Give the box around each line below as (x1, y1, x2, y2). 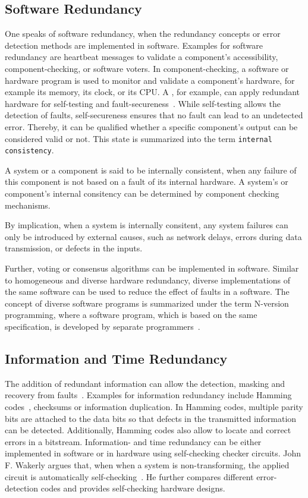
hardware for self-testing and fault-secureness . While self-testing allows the (5, 97, 281, 109)
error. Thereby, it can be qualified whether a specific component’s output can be (5, 120, 298, 133)
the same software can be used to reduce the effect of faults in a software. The (5, 285, 290, 298)
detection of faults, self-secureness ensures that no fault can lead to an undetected (5, 109, 303, 121)
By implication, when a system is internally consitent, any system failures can (5, 219, 288, 231)
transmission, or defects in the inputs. (5, 242, 143, 254)
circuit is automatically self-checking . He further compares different (5, 470, 254, 483)
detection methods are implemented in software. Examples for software (5, 39, 263, 51)
